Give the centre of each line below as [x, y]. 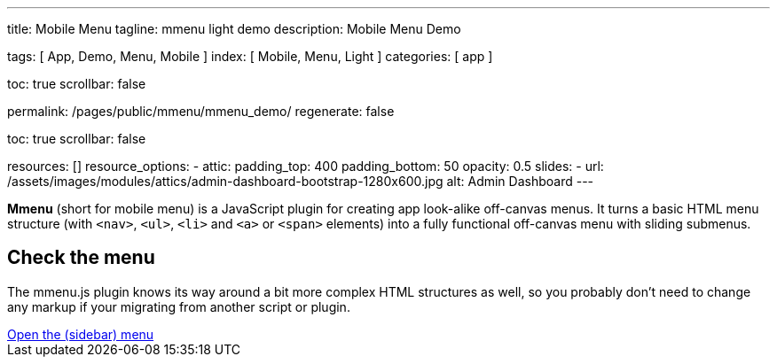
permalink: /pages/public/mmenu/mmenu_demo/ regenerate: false [201, 111]
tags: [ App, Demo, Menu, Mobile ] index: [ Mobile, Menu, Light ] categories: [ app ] [250, 56]
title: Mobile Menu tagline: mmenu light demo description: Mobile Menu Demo [234, 29]
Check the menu [81, 258]
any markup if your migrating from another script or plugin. [179, 306]
